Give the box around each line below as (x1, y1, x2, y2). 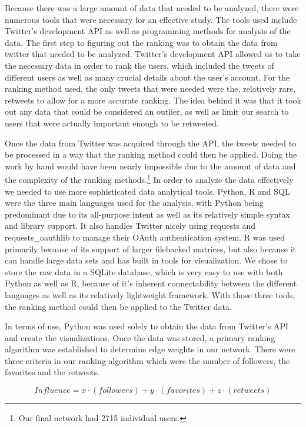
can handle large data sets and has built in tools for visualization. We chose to (5, 254, 288, 266)
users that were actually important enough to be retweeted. (5, 116, 219, 129)
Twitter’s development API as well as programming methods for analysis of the (5, 25, 291, 37)
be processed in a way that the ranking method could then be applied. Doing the (5, 148, 297, 161)
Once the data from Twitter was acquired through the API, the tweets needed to (5, 136, 297, 149)
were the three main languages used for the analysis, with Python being (5, 196, 264, 209)
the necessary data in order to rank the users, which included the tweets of (5, 59, 274, 71)
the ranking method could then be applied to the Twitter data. (5, 300, 232, 312)
